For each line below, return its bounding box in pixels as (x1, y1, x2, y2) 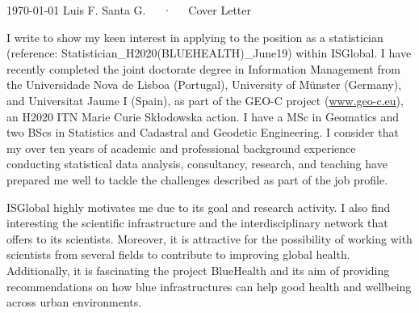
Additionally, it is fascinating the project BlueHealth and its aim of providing (6, 261, 390, 278)
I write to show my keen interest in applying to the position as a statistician (6, 28, 383, 45)
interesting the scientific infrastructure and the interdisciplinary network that (6, 214, 388, 231)
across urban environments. (6, 294, 142, 311)
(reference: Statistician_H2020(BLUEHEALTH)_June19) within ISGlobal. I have (6, 44, 412, 61)
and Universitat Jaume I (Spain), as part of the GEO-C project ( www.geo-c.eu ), (6, 91, 404, 108)
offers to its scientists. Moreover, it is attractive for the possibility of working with (6, 230, 413, 247)
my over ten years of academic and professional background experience (6, 139, 356, 156)
